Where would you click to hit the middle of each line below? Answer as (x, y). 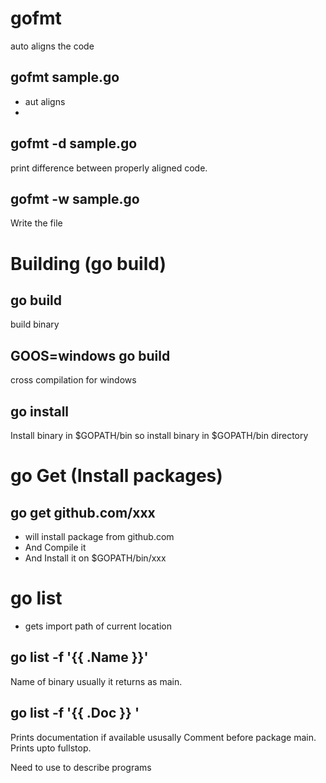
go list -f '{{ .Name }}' (79, 657)
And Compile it (55, 547)
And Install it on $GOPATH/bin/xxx (95, 558)
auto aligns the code (52, 46)
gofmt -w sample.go (75, 198)
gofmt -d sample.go (74, 143)
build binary (35, 324)
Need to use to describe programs (81, 767)
